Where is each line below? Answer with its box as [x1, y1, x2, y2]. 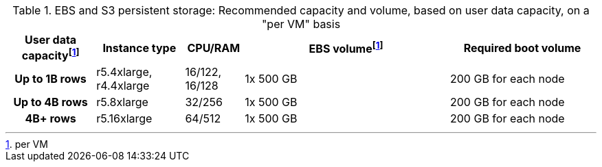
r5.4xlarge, [96, 65, 153, 79]
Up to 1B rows [14, 72, 87, 86]
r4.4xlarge [96, 79, 150, 93]
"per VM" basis [261, 17, 341, 31]
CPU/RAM [187, 40, 241, 55]
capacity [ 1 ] [21, 47, 80, 63]
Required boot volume [463, 40, 581, 55]
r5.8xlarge [96, 95, 148, 110]
